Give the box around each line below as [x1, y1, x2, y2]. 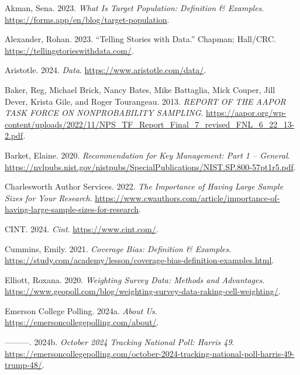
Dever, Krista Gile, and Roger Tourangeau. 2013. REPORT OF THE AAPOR [5, 95, 286, 107]
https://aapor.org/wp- [206, 106, 287, 119]
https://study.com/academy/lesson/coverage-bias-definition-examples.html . [5, 254, 274, 266]
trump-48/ [5, 359, 42, 371]
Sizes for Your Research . [5, 191, 92, 204]
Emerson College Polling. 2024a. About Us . [5, 304, 157, 316]
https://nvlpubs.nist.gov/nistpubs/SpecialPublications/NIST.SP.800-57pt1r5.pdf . [5, 160, 296, 173]
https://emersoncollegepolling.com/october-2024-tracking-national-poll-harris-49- [5, 347, 295, 359]
